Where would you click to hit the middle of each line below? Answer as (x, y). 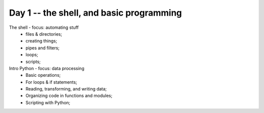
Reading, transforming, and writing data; (66, 89)
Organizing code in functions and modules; (69, 96)
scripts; (33, 62)
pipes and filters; (43, 48)
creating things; (41, 41)
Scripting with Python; (48, 102)
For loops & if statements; (52, 82)
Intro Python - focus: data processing (47, 68)
